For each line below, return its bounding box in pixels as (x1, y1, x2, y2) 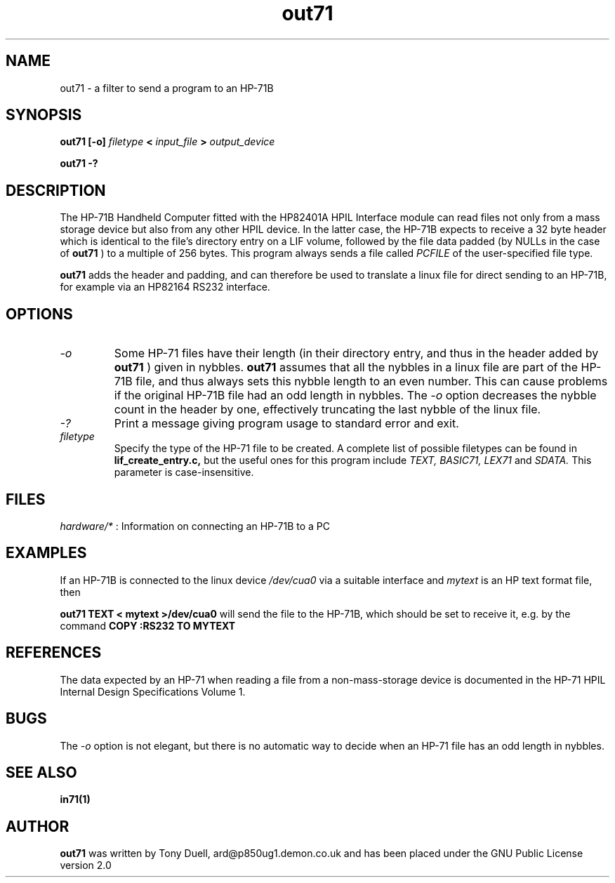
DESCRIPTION (6, 181, 106, 199)
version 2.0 (60, 859, 112, 872)
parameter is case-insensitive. (114, 466, 254, 479)
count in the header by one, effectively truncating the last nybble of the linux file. (114, 402, 541, 417)
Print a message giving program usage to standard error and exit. (114, 416, 459, 431)
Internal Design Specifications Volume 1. (60, 685, 246, 698)
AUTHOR (6, 817, 70, 835)
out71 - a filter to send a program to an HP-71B (60, 81, 274, 94)
